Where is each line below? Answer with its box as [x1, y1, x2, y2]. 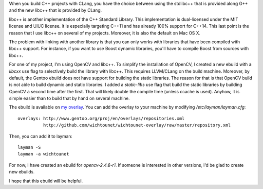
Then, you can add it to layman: [9, 133, 73, 139]
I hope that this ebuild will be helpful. [9, 178, 83, 184]
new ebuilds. [9, 169, 35, 175]
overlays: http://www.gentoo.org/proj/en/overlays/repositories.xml [18, 116, 185, 121]
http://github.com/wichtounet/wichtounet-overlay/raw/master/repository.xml [43, 122, 231, 128]
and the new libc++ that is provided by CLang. [9, 7, 102, 13]
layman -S [18, 145, 41, 150]
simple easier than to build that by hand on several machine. [9, 95, 130, 102]
